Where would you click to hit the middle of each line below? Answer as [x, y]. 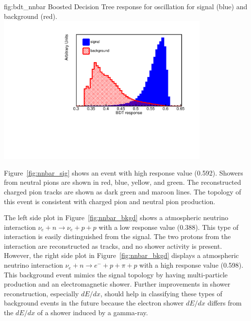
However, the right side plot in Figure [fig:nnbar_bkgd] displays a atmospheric [121, 255]
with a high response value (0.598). [192, 265]
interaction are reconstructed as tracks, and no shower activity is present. [113, 246]
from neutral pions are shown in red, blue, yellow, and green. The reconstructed [123, 182]
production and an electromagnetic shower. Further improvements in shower [117, 284]
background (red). [31, 16]
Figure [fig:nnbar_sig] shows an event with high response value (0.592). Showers [124, 172]
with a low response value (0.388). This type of [168, 227]
